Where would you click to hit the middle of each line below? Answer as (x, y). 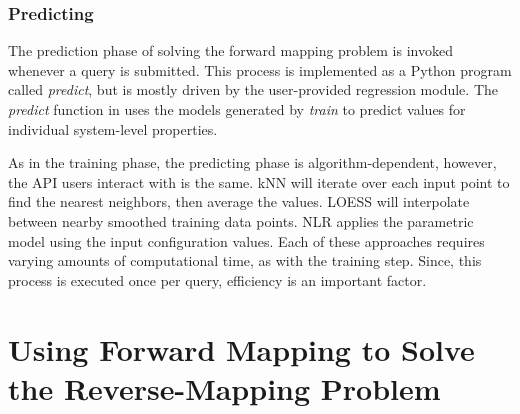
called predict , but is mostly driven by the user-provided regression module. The (253, 89)
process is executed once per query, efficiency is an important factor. (217, 279)
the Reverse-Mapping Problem (224, 387)
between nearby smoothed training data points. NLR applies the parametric (241, 220)
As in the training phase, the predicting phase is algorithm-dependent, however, (252, 162)
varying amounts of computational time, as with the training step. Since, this (245, 260)
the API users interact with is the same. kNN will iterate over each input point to (259, 181)
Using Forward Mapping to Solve (241, 348)
